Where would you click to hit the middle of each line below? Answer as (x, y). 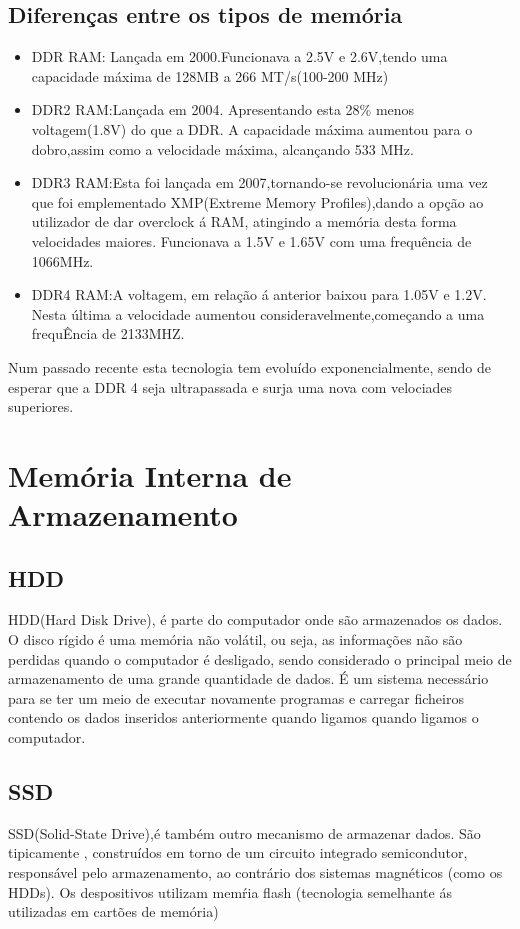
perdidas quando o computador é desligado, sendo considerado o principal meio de (260, 658)
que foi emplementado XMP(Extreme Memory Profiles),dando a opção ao (257, 201)
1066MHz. (62, 260)
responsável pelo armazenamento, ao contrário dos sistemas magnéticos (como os (255, 872)
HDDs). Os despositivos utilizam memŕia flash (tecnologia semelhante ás (230, 891)
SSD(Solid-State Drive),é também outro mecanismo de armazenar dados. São (244, 832)
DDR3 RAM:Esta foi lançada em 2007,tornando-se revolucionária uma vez (259, 182)
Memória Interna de (150, 474)
